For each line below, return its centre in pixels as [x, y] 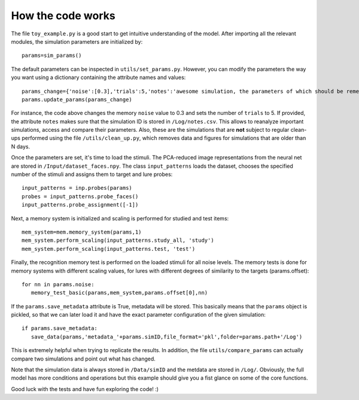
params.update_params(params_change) [77, 99]
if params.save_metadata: [60, 328]
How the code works [63, 16]
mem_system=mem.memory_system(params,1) [82, 232]
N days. [21, 146]
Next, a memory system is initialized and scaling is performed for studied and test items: [120, 218]
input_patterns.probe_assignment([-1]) [80, 205]
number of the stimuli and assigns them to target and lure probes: [92, 174]
